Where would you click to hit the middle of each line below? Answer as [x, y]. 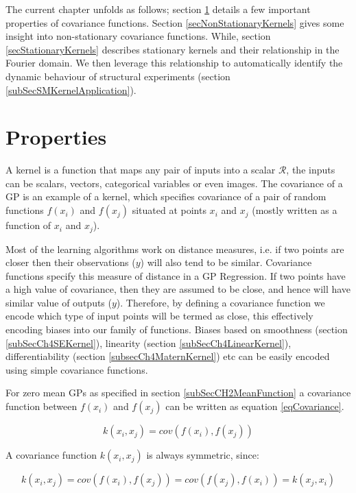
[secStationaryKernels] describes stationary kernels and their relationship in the [173, 49]
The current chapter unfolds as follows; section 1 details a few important [158, 9]
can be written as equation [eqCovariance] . [255, 406]
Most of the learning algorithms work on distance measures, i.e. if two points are [175, 249]
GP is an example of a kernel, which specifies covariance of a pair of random [166, 196]
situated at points [169, 210]
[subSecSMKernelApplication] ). [71, 89]
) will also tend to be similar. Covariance [226, 262]
